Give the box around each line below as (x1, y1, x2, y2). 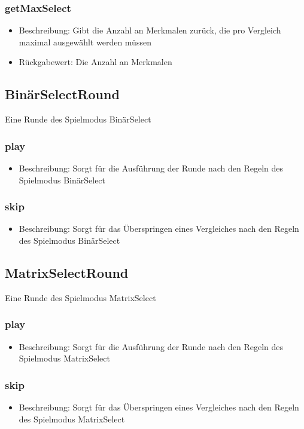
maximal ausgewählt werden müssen (19, 35, 151, 48)
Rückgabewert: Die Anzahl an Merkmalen (19, 56, 172, 68)
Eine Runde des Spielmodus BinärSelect (5, 113, 151, 125)
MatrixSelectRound (5, 263, 129, 281)
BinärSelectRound (5, 85, 120, 103)
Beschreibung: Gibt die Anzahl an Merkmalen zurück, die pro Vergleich (19, 24, 281, 36)
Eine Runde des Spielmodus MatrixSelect (5, 291, 156, 304)
